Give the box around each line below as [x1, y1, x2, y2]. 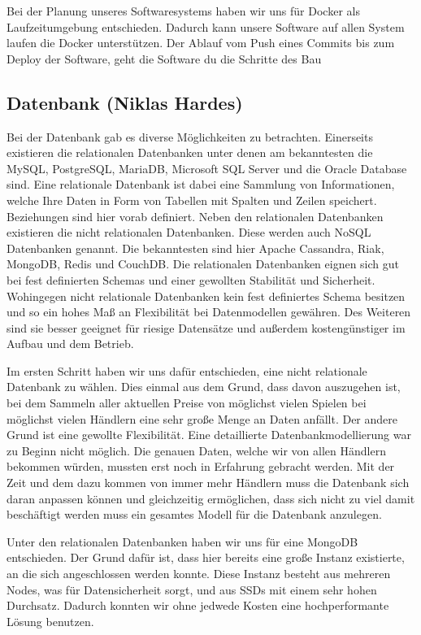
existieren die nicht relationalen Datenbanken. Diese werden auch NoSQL [7, 224, 371, 241]
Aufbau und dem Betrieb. [7, 335, 134, 352]
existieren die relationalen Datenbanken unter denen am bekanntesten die [7, 144, 373, 161]
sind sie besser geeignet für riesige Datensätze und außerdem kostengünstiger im [7, 319, 406, 336]
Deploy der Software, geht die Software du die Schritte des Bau [7, 50, 322, 67]
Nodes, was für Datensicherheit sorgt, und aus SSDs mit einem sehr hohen [7, 581, 377, 598]
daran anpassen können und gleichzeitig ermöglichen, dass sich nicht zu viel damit [7, 489, 415, 507]
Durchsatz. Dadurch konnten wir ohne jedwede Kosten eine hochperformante [7, 597, 389, 614]
